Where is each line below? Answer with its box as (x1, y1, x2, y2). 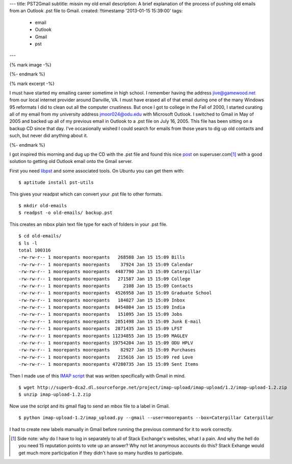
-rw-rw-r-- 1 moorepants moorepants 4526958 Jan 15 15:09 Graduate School (18, 290, 212, 296)
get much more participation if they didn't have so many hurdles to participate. (18, 450, 183, 456)
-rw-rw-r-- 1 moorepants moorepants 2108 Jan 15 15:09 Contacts (18, 283, 193, 289)
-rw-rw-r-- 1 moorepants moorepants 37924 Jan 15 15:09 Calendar (18, 261, 193, 267)
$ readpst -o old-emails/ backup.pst (18, 210, 113, 216)
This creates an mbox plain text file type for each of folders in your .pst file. (9, 221, 168, 227)
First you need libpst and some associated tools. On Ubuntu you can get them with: (9, 168, 184, 174)
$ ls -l (18, 240, 38, 246)
